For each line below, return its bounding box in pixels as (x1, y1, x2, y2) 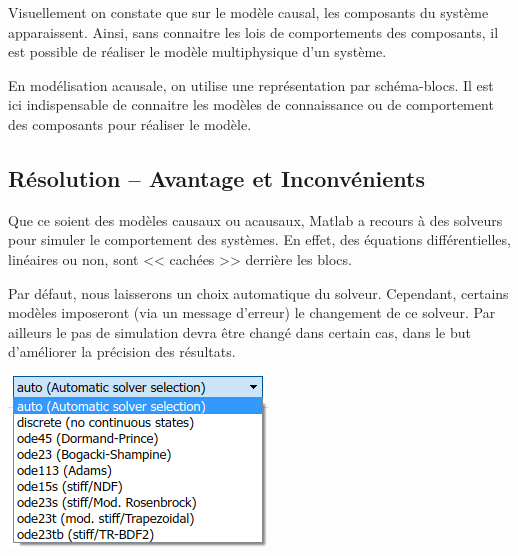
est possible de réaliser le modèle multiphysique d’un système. (8, 41, 387, 62)
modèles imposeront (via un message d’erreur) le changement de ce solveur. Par (8, 302, 496, 323)
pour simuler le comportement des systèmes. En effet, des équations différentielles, (8, 229, 511, 250)
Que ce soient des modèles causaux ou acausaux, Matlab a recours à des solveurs (8, 209, 503, 230)
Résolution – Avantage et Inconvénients (8, 162, 426, 193)
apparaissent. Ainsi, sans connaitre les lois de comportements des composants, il (8, 21, 499, 42)
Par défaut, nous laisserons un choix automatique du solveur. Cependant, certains (8, 282, 509, 303)
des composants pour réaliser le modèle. (8, 113, 252, 134)
